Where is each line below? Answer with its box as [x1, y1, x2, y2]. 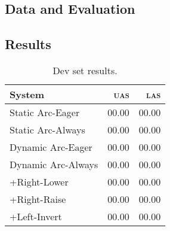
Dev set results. [52, 63, 118, 77]
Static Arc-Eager [10, 105, 80, 119]
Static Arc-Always [10, 122, 85, 136]
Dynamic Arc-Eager [10, 139, 92, 154]
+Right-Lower [10, 174, 69, 189]
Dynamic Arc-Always [10, 157, 98, 171]
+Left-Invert [10, 209, 62, 223]
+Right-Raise [10, 192, 66, 206]
